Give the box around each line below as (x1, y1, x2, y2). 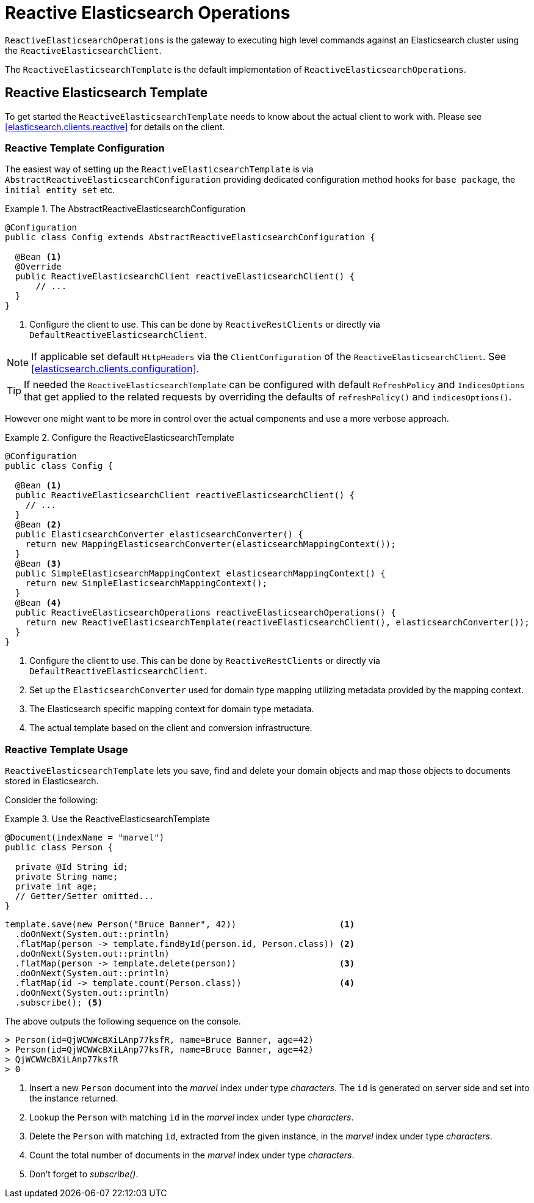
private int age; (15, 881, 98, 892)
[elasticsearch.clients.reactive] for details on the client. (5, 121, 225, 132)
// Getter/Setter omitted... (15, 891, 154, 902)
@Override (15, 262, 62, 272)
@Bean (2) (15, 520, 62, 530)
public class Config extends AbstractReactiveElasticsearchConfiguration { (5, 232, 375, 243)
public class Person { (5, 842, 114, 853)
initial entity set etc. (5, 185, 115, 196)
